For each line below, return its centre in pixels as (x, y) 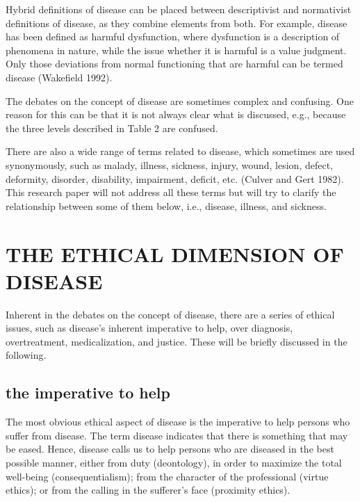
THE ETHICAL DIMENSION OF (175, 253)
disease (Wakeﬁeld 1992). (59, 77)
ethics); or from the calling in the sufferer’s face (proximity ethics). (148, 490)
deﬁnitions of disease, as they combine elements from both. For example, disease (177, 23)
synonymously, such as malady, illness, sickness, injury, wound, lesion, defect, (169, 164)
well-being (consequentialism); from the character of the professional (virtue (167, 476)
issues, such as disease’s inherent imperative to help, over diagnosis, (149, 328)
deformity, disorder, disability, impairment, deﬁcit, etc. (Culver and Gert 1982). (175, 178)
